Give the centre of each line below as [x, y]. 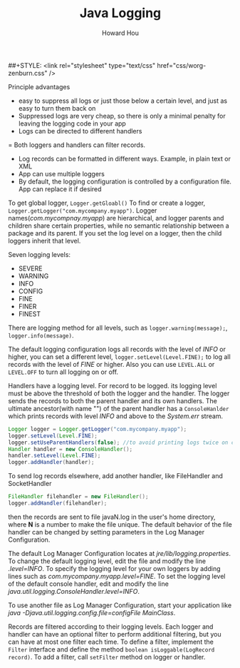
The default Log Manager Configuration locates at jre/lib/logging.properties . [119, 553]
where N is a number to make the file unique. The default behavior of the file [120, 524]
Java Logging [120, 13]
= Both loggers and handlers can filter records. [77, 145]
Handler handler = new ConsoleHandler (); [71, 449]
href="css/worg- [182, 65]
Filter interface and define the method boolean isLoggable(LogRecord [111, 649]
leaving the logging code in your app [72, 123]
